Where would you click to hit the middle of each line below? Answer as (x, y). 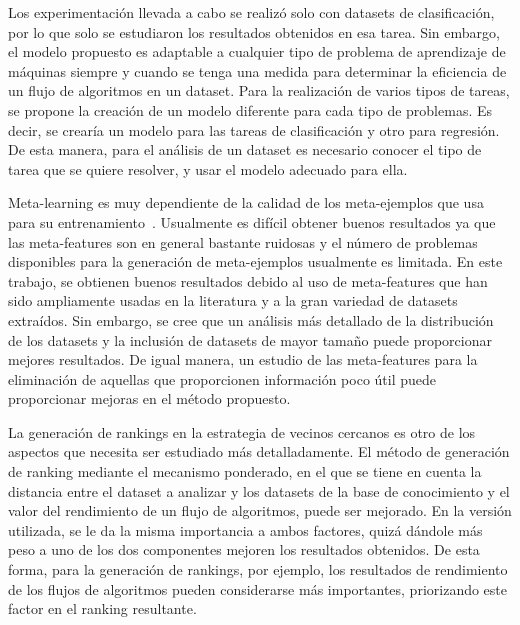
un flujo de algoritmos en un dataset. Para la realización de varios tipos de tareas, (259, 90)
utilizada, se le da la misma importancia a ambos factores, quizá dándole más (245, 529)
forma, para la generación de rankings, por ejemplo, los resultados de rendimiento (258, 569)
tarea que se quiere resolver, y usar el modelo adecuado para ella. (208, 168)
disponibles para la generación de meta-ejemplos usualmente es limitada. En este (255, 261)
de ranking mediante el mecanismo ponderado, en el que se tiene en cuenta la (245, 471)
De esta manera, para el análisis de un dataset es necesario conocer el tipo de (245, 149)
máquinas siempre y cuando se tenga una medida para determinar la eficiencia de (257, 70)
